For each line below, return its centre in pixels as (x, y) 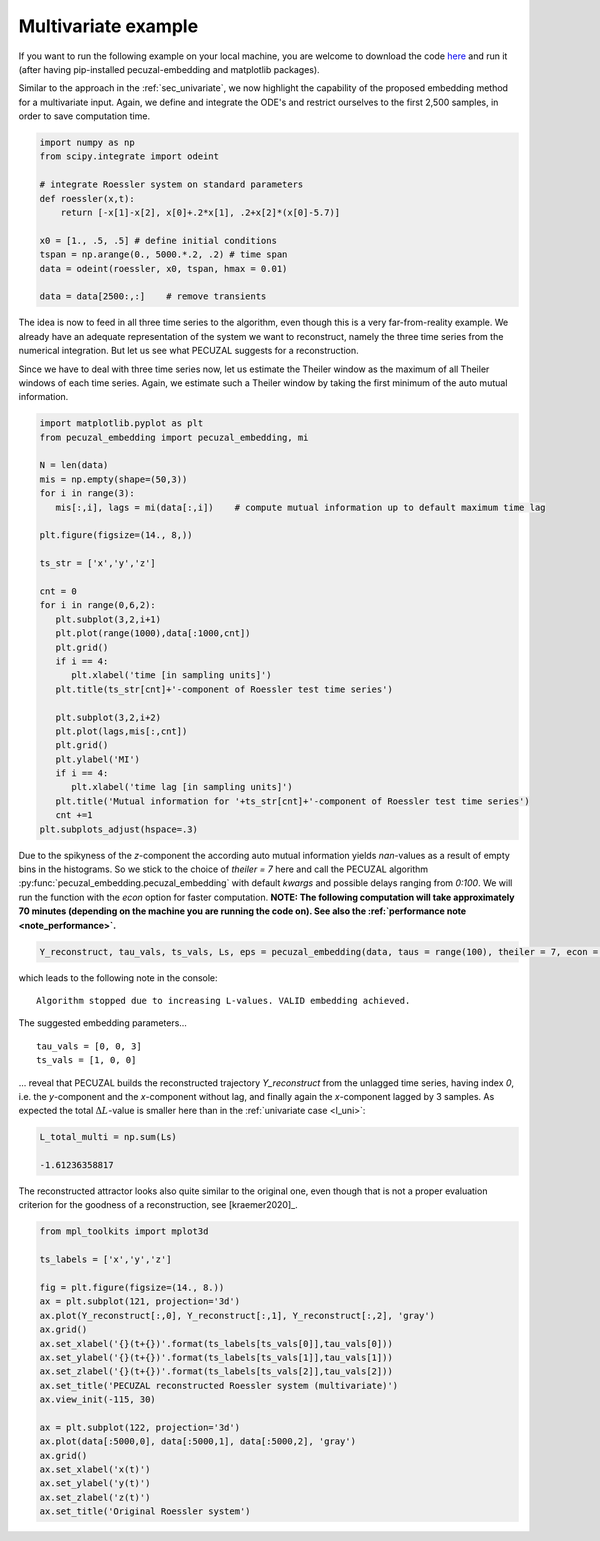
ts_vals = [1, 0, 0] (86, 1060)
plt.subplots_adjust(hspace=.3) (119, 829)
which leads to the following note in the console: (118, 977)
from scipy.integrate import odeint (129, 156)
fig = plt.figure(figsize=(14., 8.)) (132, 1287)
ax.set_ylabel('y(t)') (95, 1483)
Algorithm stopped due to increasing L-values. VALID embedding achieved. (223, 1000)
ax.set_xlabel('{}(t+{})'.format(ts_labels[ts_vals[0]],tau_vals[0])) (216, 1343)
